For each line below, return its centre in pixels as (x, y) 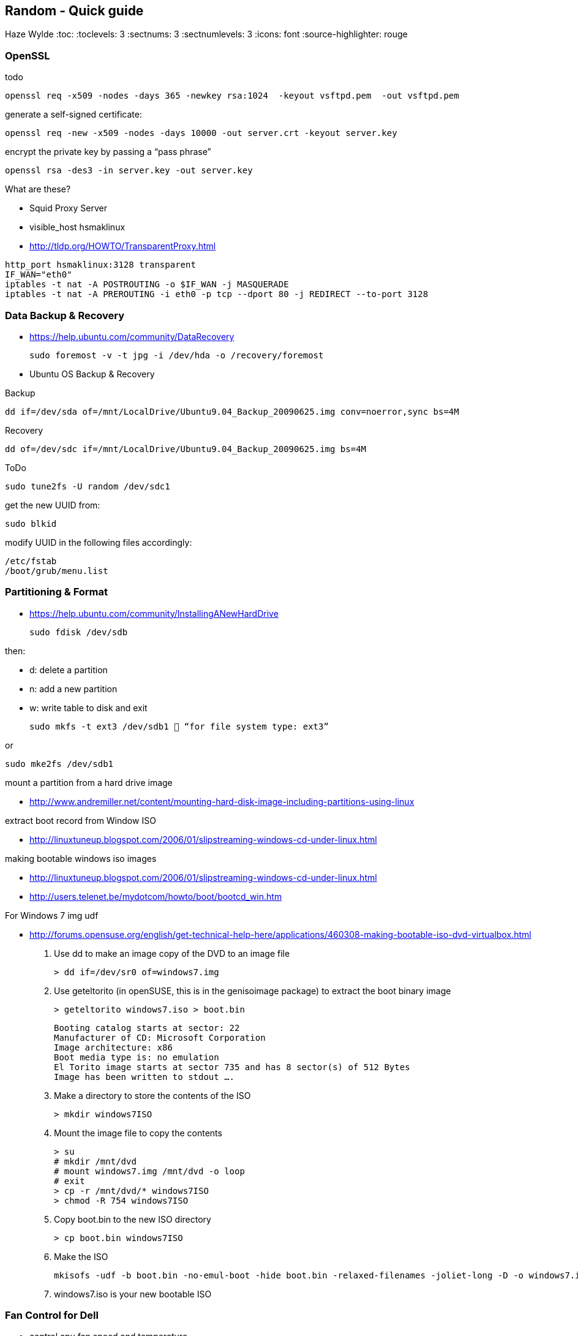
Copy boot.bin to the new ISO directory (133, 1219)
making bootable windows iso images (81, 858)
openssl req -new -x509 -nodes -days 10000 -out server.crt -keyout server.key (201, 133)
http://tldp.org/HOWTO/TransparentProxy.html (123, 246)
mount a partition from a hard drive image (89, 782)
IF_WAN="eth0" (39, 275)
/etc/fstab (31, 561)
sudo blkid (31, 523)
